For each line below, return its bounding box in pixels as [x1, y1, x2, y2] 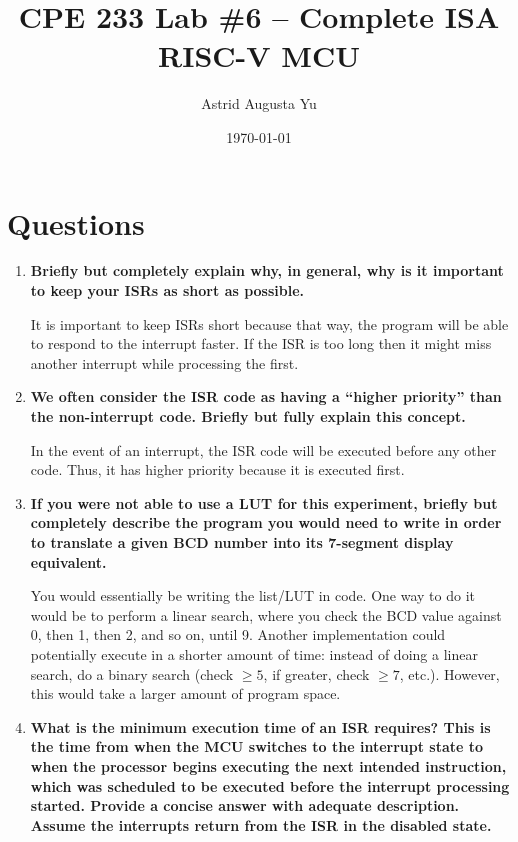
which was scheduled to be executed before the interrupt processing [30, 775, 510, 796]
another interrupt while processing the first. [30, 352, 299, 373]
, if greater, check [263, 663, 370, 684]
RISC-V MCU [158, 35, 360, 76]
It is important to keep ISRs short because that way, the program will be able [30, 313, 509, 334]
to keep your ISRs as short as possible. [30, 280, 305, 301]
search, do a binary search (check [30, 663, 234, 684]
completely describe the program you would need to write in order [30, 512, 502, 533]
